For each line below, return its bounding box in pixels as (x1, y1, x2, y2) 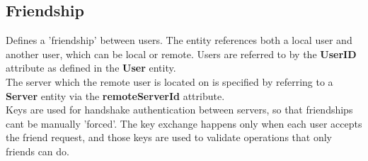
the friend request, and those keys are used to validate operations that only (6, 130, 332, 145)
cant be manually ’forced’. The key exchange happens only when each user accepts (6, 116, 362, 131)
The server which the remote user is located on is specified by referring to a (6, 74, 333, 89)
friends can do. (6, 143, 69, 158)
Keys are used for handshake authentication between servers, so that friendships (6, 102, 353, 117)
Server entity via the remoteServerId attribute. (6, 88, 225, 103)
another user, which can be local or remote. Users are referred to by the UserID (6, 46, 357, 61)
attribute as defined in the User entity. (6, 60, 176, 75)
